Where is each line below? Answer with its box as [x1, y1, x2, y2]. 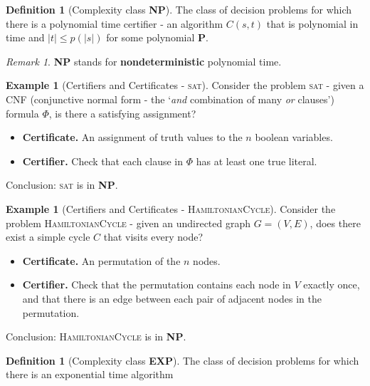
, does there [310, 215, 361, 230]
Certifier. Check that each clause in [22, 153, 184, 168]
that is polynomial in [266, 16, 359, 31]
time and [6, 30, 45, 45]
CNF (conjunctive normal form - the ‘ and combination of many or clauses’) [6, 91, 334, 106]
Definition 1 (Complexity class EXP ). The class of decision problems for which [6, 353, 359, 367]
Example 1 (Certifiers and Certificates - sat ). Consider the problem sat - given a [6, 78, 364, 93]
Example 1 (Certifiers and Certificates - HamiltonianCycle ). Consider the [6, 201, 336, 216]
